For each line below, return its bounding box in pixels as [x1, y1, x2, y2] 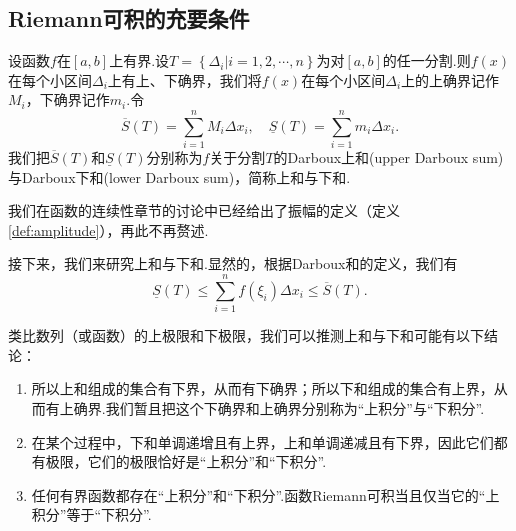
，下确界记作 [25, 89, 110, 110]
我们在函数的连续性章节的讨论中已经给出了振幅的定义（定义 [8, 200, 400, 221]
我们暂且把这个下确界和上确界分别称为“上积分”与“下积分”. [105, 397, 485, 418]
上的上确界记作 [401, 69, 500, 90]
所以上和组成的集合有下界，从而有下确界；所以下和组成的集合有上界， [31, 378, 494, 399]
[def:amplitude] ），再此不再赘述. [8, 219, 209, 240]
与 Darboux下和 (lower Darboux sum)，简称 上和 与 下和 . [8, 166, 351, 187]
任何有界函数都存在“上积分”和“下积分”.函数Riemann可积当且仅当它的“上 [31, 484, 500, 505]
